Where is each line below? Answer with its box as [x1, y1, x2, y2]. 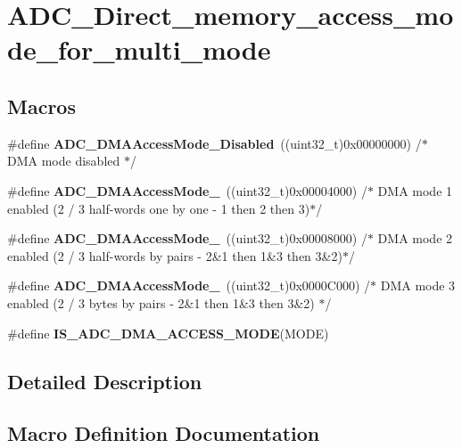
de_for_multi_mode [7, 31, 271, 68]
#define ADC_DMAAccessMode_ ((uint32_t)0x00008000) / [7, 229, 367, 248]
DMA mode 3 [380, 276, 456, 295]
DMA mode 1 [377, 181, 453, 200]
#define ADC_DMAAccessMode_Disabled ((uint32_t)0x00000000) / [7, 134, 422, 152]
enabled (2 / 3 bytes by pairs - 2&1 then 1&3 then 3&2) [7, 293, 315, 312]
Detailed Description [7, 367, 202, 395]
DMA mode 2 [377, 229, 453, 248]
